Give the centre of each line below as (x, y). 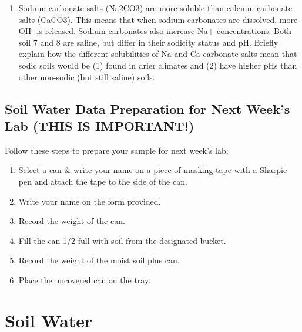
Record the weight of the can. (72, 221)
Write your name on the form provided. (90, 201)
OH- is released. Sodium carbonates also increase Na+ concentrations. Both (155, 31)
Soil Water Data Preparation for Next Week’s (147, 108)
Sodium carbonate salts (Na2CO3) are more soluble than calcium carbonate (155, 8)
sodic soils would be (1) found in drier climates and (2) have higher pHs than (158, 65)
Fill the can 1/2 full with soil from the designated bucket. (122, 240)
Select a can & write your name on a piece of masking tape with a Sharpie (153, 170)
